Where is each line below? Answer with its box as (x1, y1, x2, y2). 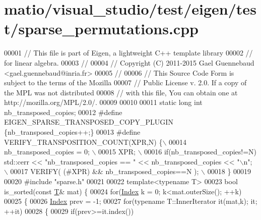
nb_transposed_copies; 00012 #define (4, 106, 122, 117)
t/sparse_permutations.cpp (4, 18, 199, 39)
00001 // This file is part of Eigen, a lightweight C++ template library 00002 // (4, 47, 253, 58)
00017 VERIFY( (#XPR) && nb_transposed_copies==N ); (10, 166, 199, 177)
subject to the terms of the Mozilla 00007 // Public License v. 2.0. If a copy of (4, 77, 247, 88)
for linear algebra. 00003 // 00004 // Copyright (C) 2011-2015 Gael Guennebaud (4, 57, 254, 68)
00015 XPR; (98, 146, 136, 157)
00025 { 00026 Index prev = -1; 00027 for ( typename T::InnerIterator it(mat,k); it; (4, 196, 257, 206)
